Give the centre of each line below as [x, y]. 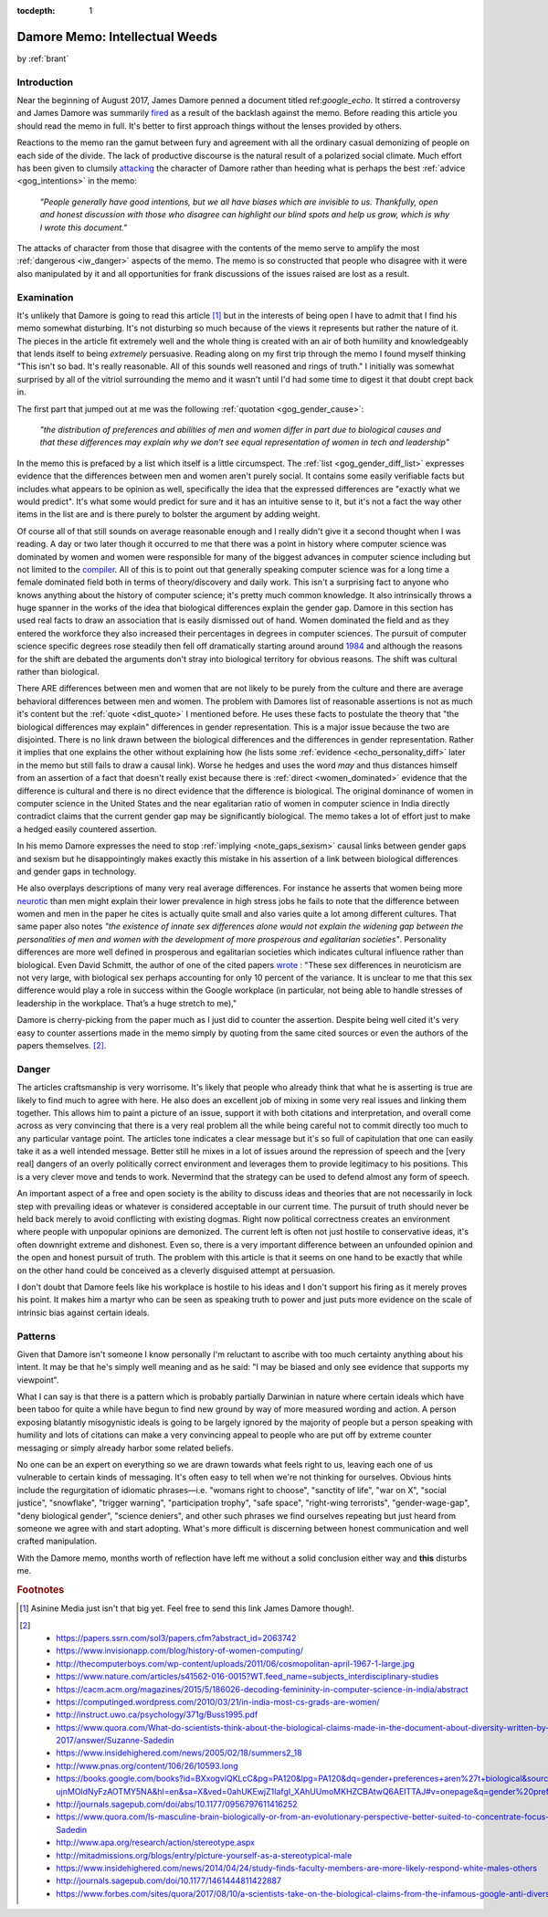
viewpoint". [38, 1380]
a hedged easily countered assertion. [87, 829]
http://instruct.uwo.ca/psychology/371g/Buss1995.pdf [157, 1715]
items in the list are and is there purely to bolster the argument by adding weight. [169, 514]
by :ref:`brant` [43, 58]
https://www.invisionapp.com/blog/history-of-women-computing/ [179, 1651]
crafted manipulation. [57, 1541]
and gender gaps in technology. [77, 871]
